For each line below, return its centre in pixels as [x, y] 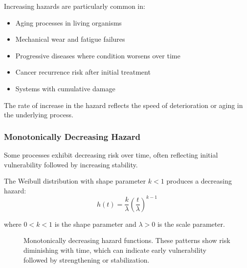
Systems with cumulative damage [65, 88]
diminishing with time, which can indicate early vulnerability [115, 250]
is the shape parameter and [95, 224]
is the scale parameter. [191, 224]
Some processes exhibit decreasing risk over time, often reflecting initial [111, 154]
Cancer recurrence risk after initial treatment [83, 72]
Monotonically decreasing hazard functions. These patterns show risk [127, 240]
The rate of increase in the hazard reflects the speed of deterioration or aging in [123, 105]
